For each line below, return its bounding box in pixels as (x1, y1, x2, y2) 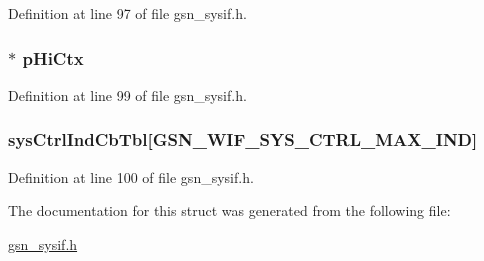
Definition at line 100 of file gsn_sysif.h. (8, 166, 254, 187)
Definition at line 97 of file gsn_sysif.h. (8, 3, 247, 23)
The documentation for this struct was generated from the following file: (8, 200, 451, 221)
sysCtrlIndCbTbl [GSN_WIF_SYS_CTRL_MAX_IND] (8, 127, 478, 152)
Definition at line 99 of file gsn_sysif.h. (8, 84, 247, 105)
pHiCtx (22, 45, 84, 70)
